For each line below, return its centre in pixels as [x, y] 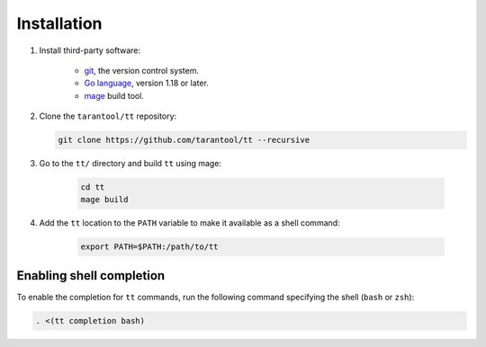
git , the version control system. [142, 70]
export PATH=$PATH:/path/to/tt [150, 247]
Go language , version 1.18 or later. [146, 83]
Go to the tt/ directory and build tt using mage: [130, 164]
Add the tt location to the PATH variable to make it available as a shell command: [190, 223]
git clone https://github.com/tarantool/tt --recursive [184, 140]
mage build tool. [114, 95]
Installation [59, 23]
